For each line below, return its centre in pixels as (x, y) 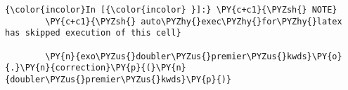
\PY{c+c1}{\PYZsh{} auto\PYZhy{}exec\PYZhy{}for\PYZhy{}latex (194, 21)
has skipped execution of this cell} (93, 33)
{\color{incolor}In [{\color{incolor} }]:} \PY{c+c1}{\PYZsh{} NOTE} (171, 10)
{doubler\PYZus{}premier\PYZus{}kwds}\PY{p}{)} (118, 79)
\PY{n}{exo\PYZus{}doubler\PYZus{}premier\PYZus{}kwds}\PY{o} (194, 56)
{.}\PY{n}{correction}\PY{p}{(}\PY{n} (96, 68)
